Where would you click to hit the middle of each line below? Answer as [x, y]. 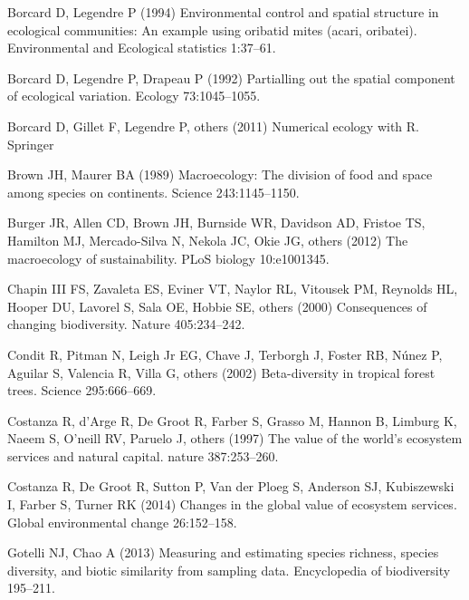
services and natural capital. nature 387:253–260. [143, 455]
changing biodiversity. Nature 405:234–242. [126, 324]
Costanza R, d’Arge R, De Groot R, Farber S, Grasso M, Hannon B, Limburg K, [232, 420]
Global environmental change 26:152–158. [122, 522]
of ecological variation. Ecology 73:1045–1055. [134, 96]
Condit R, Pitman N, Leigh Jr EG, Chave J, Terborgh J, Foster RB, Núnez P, [225, 354]
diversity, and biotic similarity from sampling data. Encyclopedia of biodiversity [229, 570]
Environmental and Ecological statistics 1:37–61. [142, 48]
